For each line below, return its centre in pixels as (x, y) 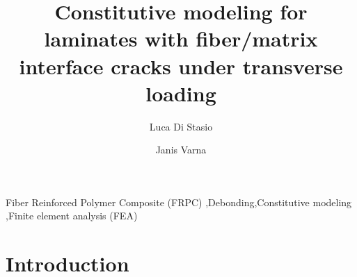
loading (181, 93)
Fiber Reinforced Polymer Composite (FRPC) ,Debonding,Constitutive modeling (179, 202)
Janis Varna (181, 150)
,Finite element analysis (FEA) (72, 216)
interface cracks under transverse (181, 66)
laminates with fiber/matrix (181, 39)
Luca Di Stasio (181, 126)
